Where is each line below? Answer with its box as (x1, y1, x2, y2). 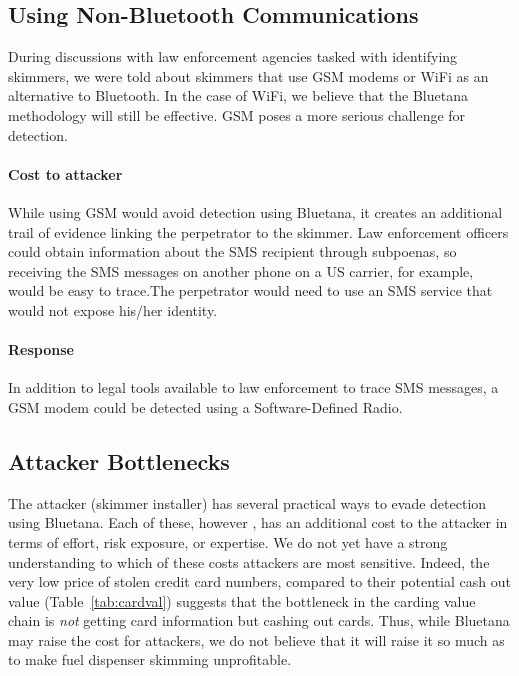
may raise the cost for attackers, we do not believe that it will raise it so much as (8, 629, 505, 650)
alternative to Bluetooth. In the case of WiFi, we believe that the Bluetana (8, 85, 468, 106)
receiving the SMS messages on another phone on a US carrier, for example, (8, 260, 474, 281)
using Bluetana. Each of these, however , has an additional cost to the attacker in (8, 512, 508, 533)
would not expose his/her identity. (8, 299, 218, 320)
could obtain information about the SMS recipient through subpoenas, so (8, 241, 457, 262)
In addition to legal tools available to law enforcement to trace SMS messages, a (8, 377, 499, 398)
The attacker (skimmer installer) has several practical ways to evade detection (8, 492, 487, 513)
